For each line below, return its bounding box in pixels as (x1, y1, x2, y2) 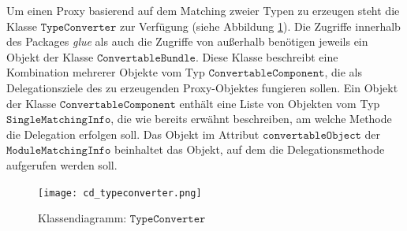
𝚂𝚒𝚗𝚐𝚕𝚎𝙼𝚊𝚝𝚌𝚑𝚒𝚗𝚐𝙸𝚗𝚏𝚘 (6, 114, 111, 126)
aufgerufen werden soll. (6, 156, 118, 173)
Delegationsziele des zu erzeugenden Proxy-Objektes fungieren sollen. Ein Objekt (6, 79, 398, 95)
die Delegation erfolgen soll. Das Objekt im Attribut (6, 125, 260, 142)
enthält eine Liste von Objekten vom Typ (179, 95, 380, 111)
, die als (324, 64, 362, 80)
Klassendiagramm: (38, 210, 127, 226)
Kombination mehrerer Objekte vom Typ (6, 64, 205, 80)
